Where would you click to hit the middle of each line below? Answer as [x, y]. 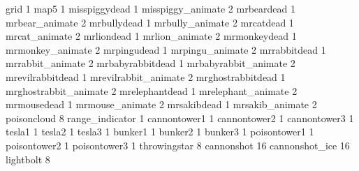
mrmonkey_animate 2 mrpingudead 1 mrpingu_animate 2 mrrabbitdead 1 [166, 49]
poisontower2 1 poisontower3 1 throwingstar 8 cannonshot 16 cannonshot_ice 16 [178, 145]
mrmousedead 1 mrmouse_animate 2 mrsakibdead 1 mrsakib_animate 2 [161, 104]
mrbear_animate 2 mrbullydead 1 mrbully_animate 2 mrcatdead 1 [150, 22]
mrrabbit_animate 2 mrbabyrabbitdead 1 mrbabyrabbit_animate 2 [151, 63]
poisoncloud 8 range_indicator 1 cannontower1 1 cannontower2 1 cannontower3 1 [180, 118]
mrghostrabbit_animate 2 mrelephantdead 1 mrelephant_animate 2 [152, 90]
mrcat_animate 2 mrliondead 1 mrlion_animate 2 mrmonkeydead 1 [151, 36]
